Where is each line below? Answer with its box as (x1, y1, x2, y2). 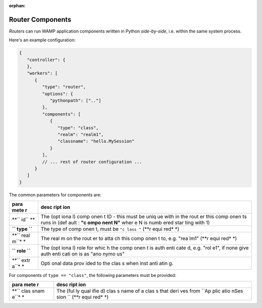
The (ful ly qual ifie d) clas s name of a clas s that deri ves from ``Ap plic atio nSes (56, 288, 244, 294)
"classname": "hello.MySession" (57, 138, 134, 144)
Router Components (9, 15, 71, 24)
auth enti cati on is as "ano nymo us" (40, 251, 125, 257)
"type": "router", (42, 84, 86, 90)
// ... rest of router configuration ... (42, 159, 143, 165)
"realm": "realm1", (57, 132, 104, 137)
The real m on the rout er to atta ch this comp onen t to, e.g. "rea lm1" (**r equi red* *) (40, 235, 237, 242)
